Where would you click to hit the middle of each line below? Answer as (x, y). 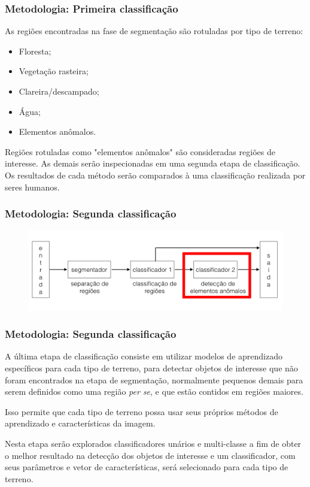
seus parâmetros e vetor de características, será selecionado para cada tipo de (147, 467)
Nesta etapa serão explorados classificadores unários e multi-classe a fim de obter (153, 443)
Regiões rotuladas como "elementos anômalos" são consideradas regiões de (140, 151)
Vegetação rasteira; (54, 71)
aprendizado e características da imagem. (80, 423)
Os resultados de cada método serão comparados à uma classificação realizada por (155, 175)
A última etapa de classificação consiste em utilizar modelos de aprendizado (144, 356)
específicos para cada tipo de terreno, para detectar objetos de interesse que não (151, 367)
